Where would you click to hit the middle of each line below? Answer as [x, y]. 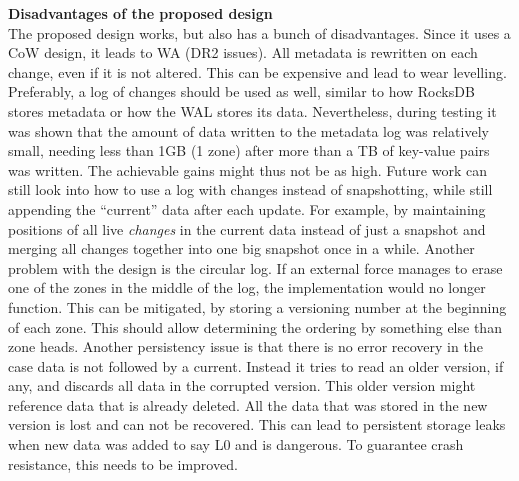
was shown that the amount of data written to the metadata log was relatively [248, 130]
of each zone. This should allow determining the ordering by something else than [255, 326]
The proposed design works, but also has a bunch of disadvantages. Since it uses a [259, 32]
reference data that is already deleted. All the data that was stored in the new [248, 404]
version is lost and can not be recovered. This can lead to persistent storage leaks [257, 424]
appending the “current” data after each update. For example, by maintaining [247, 208]
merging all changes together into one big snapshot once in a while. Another [241, 248]
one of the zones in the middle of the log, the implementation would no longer [247, 287]
